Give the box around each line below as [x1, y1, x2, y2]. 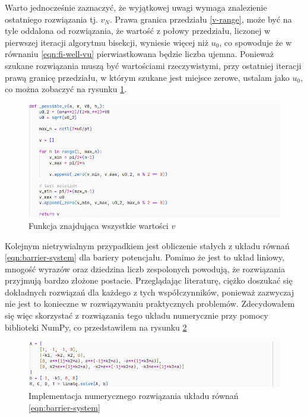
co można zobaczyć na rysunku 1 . [5, 83, 127, 95]
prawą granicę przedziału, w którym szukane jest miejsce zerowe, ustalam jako [5, 71, 290, 83]
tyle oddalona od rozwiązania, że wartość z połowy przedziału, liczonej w [5, 24, 271, 37]
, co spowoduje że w [219, 36, 292, 48]
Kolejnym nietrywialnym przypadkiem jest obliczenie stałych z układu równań [5, 239, 290, 252]
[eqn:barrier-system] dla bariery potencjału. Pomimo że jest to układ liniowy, [5, 251, 284, 263]
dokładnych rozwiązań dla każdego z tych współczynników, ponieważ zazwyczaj [5, 285, 295, 298]
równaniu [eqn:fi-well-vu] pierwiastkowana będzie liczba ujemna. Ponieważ [5, 48, 274, 60]
